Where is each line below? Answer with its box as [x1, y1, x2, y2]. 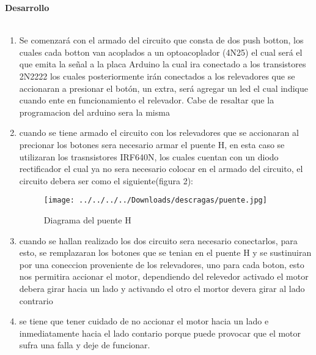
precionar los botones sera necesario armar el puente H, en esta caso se [19, 138, 285, 151]
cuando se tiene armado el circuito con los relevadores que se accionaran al [19, 126, 299, 139]
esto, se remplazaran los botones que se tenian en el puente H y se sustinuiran [19, 246, 312, 259]
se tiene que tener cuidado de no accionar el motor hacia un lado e [19, 315, 269, 327]
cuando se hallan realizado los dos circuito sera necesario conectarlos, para [19, 234, 298, 247]
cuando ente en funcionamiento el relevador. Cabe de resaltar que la [19, 94, 274, 106]
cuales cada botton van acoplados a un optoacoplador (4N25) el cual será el [19, 45, 303, 58]
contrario [19, 294, 53, 307]
